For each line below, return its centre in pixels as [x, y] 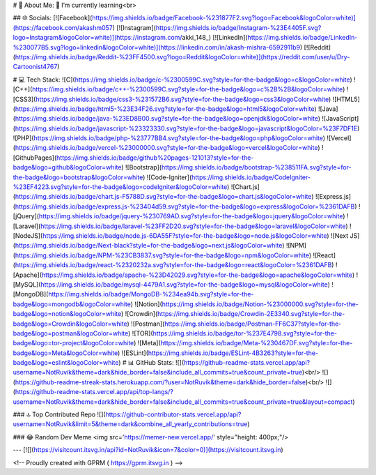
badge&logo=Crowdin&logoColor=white [70, 324]
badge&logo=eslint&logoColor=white [66, 363]
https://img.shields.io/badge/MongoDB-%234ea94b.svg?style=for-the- [151, 294]
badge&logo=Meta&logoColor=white [65, 353]
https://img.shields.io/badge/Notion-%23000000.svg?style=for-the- [260, 304]
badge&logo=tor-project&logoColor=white [73, 343]
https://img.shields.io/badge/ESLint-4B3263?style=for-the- [233, 353]
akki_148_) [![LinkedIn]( [215, 38]
